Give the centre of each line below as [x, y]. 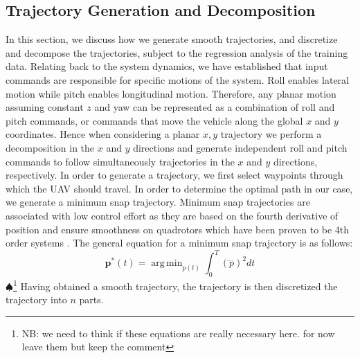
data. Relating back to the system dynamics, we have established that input [167, 66]
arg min [167, 263]
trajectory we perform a [271, 134]
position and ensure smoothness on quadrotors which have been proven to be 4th [178, 229]
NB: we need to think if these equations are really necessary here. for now [178, 333]
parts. [91, 299]
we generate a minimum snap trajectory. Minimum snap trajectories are [158, 202]
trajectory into [36, 299]
